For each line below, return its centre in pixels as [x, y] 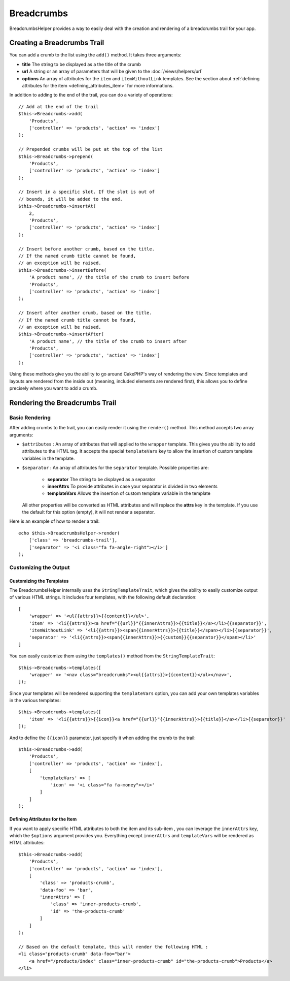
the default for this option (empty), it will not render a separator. [88, 512]
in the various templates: [35, 701]
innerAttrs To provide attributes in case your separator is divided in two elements [133, 486]
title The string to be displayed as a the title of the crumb [82, 64]
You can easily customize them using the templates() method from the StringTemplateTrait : [112, 656]
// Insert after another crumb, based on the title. [85, 313]
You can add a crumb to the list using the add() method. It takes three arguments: [96, 55]
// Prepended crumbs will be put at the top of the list [91, 149]
